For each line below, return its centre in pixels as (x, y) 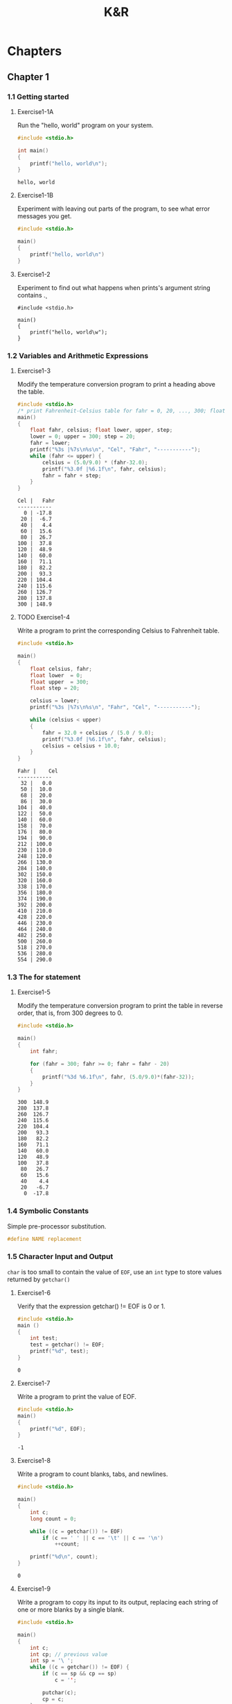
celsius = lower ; (55, 701)
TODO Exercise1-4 (44, 617)
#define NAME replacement (44, 1239)
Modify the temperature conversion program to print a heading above (116, 384)
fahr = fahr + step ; (72, 476)
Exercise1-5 (34, 992)
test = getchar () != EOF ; (68, 1345)
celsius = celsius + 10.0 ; (81, 746)
